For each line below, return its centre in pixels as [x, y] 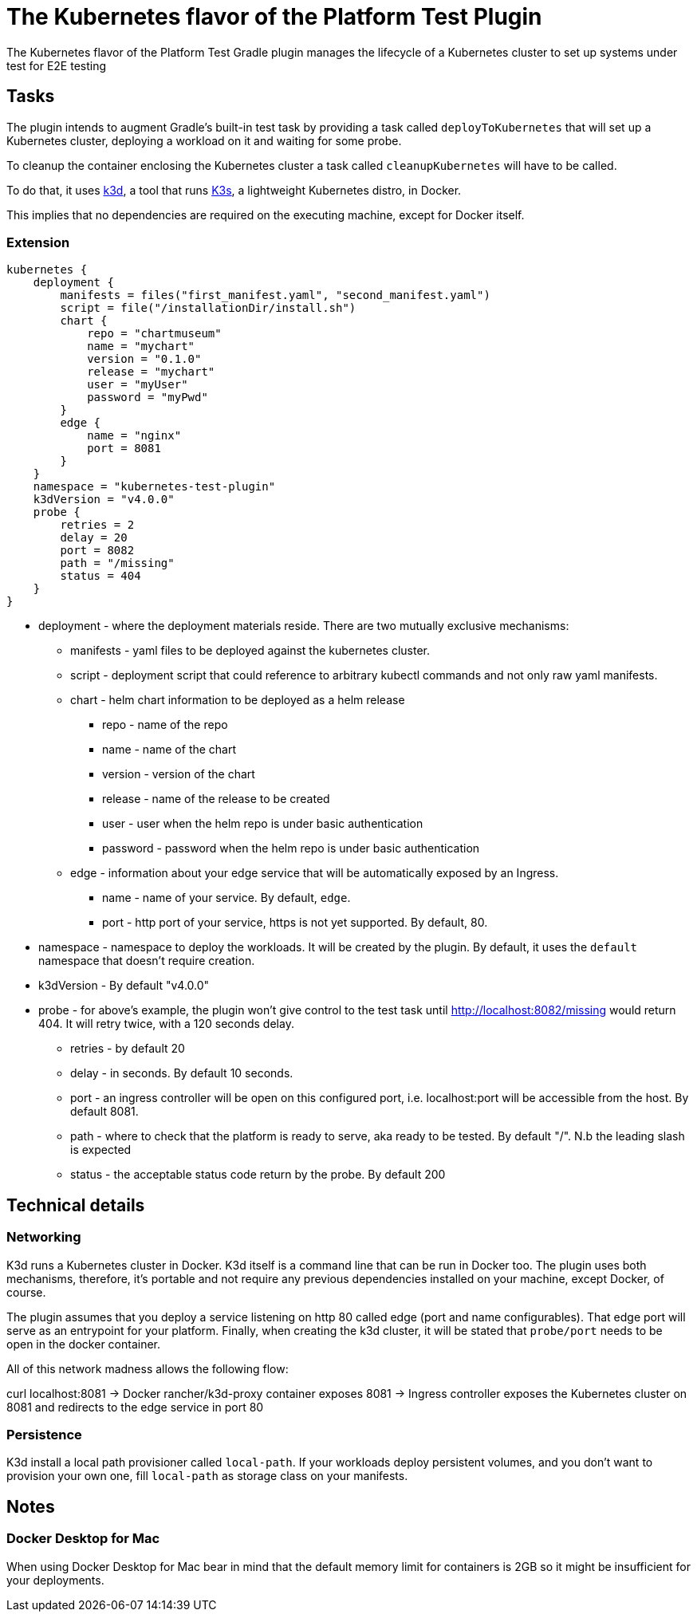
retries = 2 [97, 525]
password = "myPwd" [148, 398]
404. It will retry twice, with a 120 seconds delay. [166, 1024]
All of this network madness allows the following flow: [148, 1368]
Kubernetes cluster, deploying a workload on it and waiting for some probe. [204, 140]
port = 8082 [97, 551]
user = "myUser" [138, 385]
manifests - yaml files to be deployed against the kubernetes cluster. [250, 651]
